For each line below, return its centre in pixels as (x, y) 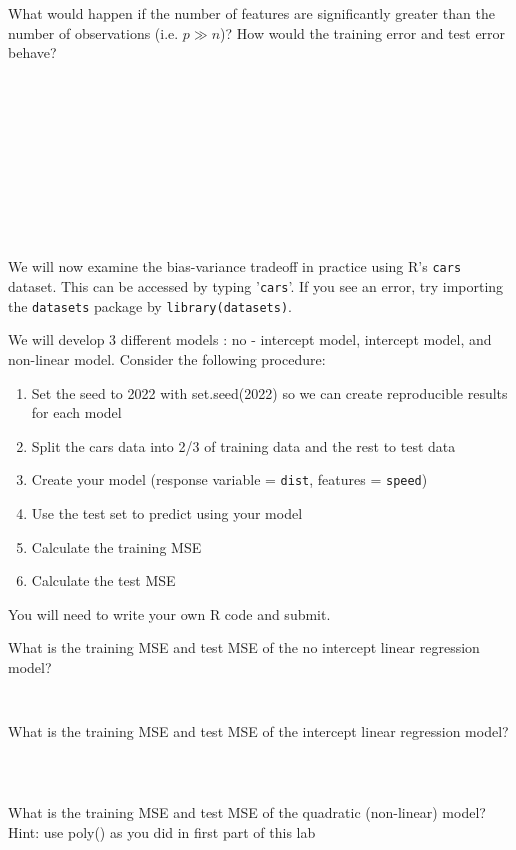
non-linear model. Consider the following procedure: (167, 358)
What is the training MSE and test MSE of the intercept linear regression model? (258, 731)
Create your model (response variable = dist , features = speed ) (229, 479)
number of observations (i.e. (93, 32)
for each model (76, 412)
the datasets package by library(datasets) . (150, 305)
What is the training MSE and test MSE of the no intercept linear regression (244, 647)
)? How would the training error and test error (363, 32)
